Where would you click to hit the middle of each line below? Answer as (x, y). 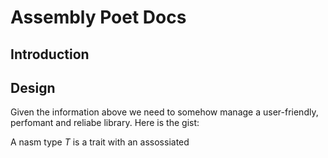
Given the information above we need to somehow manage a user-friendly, (164, 112)
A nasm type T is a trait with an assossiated (100, 142)
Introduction (50, 54)
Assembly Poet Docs (98, 17)
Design (33, 87)
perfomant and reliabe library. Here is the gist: (105, 123)
